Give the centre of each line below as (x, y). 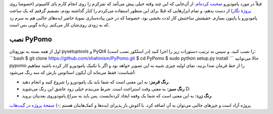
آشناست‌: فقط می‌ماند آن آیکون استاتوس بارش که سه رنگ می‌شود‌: (73, 73)
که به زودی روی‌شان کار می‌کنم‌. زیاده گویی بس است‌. (59, 25)
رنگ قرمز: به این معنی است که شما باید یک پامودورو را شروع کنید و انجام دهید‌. (96, 82)
